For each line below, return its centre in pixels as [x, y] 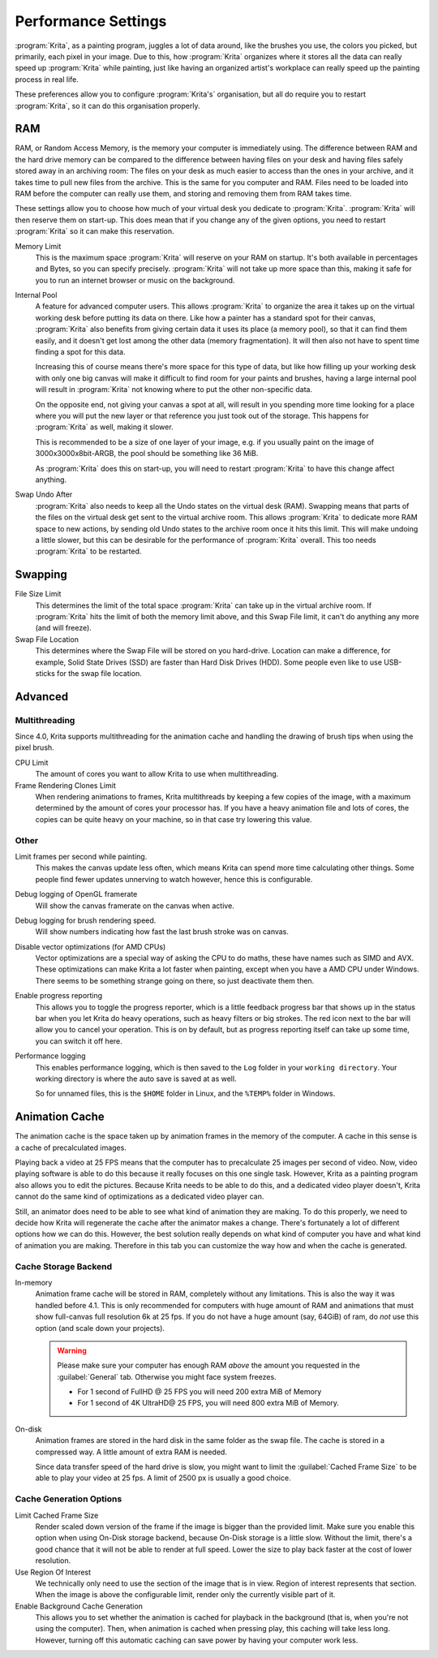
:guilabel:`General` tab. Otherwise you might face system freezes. [167, 1376]
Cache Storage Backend [64, 1266]
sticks [45, 673]
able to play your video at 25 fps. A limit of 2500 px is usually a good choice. [163, 1478]
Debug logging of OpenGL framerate [76, 894]
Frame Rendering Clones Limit [66, 785]
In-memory [34, 1282]
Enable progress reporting [59, 996]
